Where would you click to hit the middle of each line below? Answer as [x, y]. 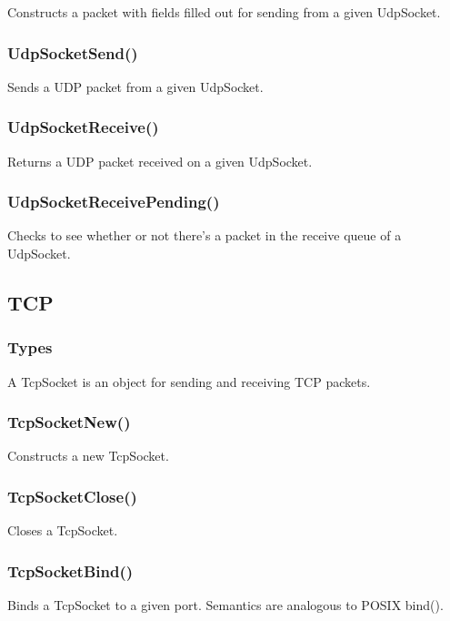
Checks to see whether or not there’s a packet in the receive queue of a [205, 235]
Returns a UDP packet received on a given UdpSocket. [160, 161]
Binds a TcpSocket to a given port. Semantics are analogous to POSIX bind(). [225, 605]
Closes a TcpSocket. [63, 530]
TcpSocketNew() [69, 422]
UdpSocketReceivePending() [114, 202]
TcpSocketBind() [70, 570]
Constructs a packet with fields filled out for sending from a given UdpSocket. [224, 12]
